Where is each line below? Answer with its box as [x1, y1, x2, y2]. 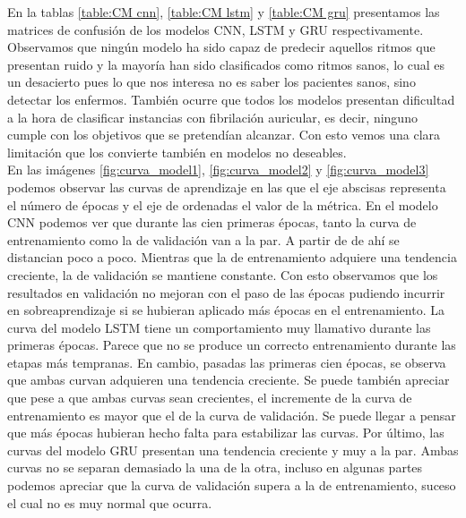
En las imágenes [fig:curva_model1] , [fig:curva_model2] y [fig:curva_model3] [7, 160, 429, 179]
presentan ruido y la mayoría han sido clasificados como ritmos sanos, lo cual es [7, 55, 445, 73]
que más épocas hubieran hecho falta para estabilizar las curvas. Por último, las [7, 423, 444, 442]
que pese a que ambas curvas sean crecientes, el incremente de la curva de [7, 388, 412, 407]
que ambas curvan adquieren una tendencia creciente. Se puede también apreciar [7, 370, 450, 389]
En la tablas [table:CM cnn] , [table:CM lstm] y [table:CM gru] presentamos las [7, 3, 440, 21]
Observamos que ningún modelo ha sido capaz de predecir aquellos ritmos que [7, 38, 436, 56]
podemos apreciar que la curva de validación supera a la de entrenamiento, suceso [7, 476, 456, 495]
